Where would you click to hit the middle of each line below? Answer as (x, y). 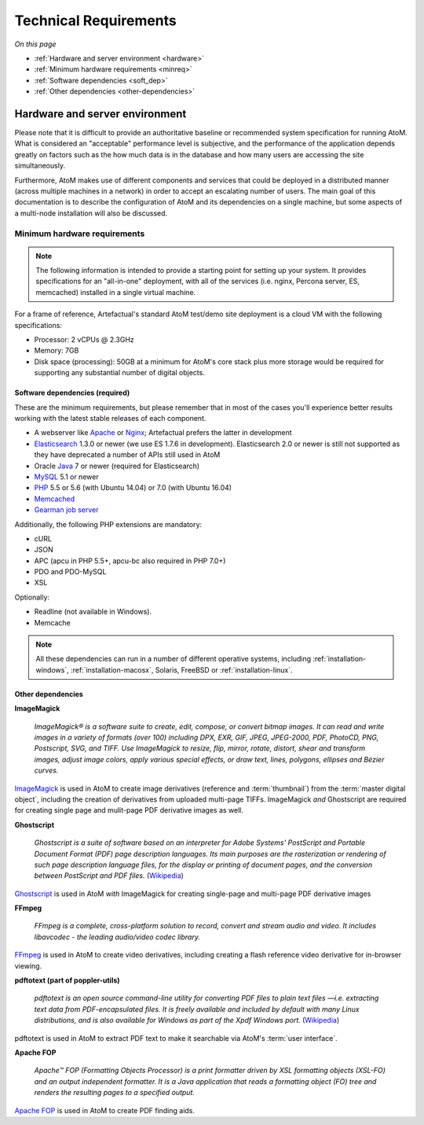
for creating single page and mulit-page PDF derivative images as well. (129, 810)
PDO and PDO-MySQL (70, 572)
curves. (46, 770)
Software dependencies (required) (72, 393)
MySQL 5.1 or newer (66, 477)
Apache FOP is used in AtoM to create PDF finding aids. (105, 1110)
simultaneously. (40, 166)
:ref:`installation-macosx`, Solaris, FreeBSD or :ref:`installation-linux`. (182, 669)
